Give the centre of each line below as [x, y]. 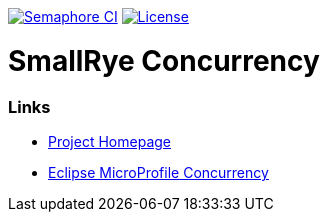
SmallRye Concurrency [164, 60]
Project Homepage [109, 141]
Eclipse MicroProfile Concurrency [158, 172]
